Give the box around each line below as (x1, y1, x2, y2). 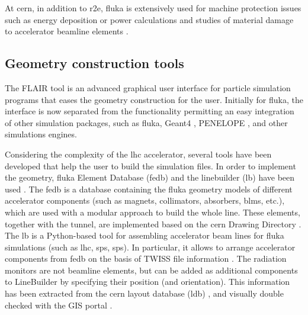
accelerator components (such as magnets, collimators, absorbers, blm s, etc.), (5, 194, 285, 207)
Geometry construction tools (5, 54, 184, 72)
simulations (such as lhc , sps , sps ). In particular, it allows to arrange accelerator (5, 240, 296, 253)
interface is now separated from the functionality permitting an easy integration (5, 105, 294, 117)
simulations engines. (5, 128, 77, 140)
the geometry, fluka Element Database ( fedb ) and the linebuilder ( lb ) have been (5, 171, 295, 184)
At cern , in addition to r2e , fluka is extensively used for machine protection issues (5, 2, 301, 14)
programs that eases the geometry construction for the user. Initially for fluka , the (5, 93, 303, 105)
